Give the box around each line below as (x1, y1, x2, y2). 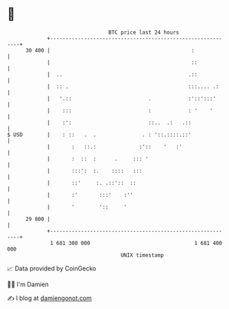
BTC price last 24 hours (108, 29, 180, 36)
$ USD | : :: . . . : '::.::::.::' (7, 131, 192, 138)
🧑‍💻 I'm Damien (7, 280, 49, 288)
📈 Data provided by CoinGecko (7, 264, 97, 273)
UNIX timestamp (120, 251, 165, 259)
